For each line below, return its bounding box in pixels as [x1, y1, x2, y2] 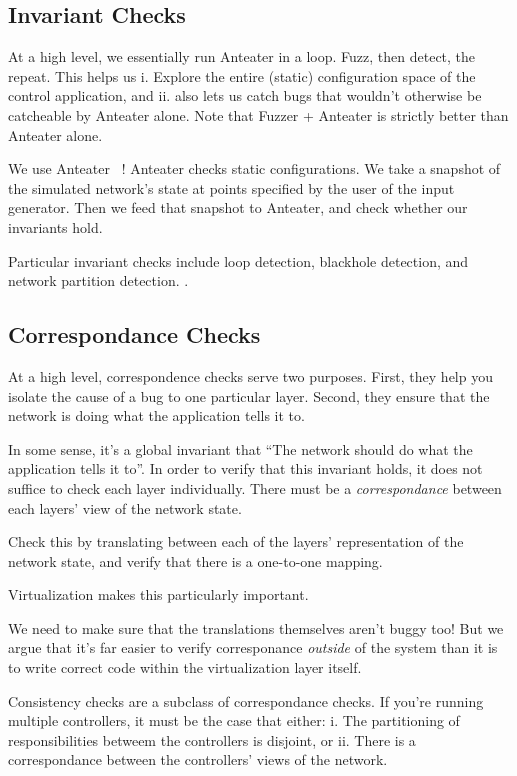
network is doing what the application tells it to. [8, 405, 305, 426]
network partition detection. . [8, 270, 189, 291]
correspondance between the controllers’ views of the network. [8, 749, 388, 770]
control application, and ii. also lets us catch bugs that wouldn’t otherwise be [8, 85, 482, 106]
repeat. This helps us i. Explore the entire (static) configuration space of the [8, 65, 476, 86]
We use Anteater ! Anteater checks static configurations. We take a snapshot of [8, 158, 501, 179]
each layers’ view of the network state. [8, 497, 242, 518]
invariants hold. [8, 216, 103, 237]
